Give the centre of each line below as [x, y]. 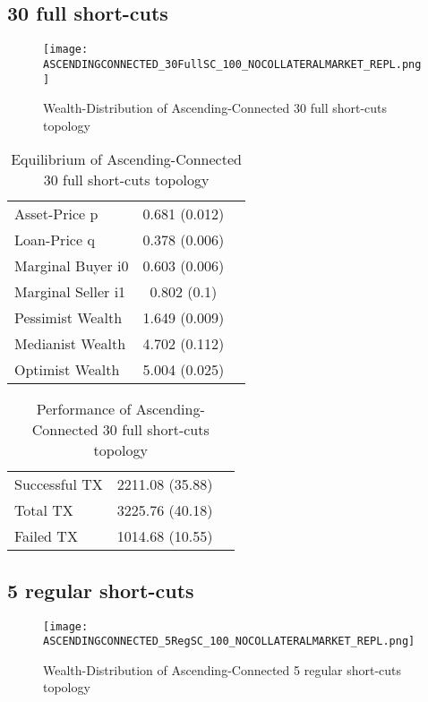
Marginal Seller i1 [70, 292]
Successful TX [59, 484]
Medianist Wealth [70, 344]
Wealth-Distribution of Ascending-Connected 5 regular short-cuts [223, 669]
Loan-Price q [55, 240]
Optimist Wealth [67, 370]
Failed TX [46, 536]
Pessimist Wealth [68, 318]
